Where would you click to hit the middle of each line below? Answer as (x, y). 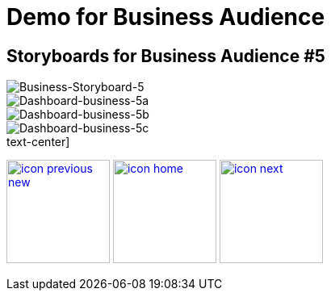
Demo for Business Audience (166, 17)
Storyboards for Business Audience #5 (166, 56)
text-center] (38, 142)
